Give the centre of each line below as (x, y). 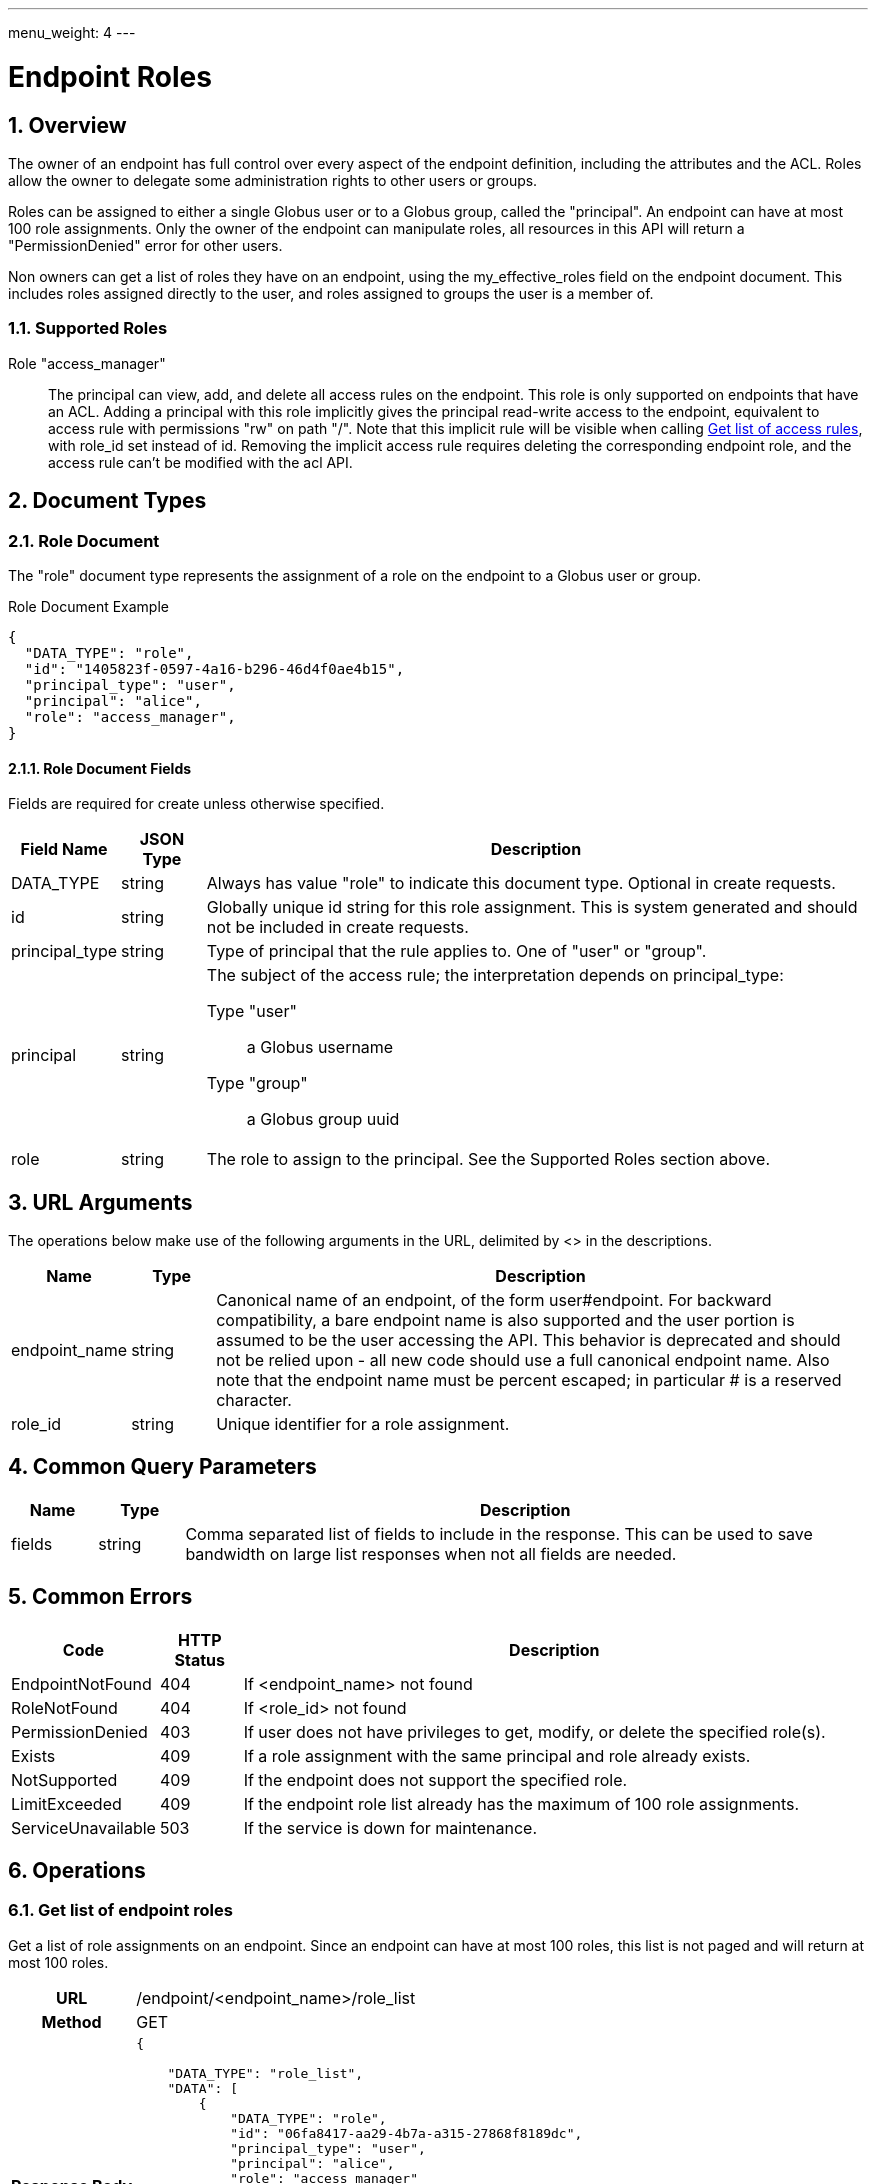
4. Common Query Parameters (162, 1467)
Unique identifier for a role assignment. (363, 1423)
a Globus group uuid (323, 1119)
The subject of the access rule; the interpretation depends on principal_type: (495, 975)
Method (71, 2021)
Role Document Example (88, 606)
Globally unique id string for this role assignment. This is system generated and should (532, 907)
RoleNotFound (64, 1707)
